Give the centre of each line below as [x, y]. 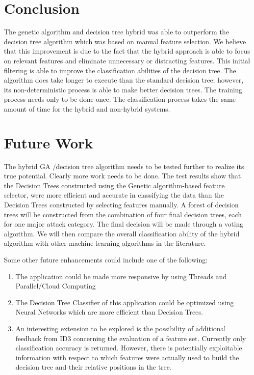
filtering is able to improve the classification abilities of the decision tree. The [120, 70]
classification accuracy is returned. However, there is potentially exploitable [129, 348]
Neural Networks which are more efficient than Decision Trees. [109, 312]
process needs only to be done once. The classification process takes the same [120, 99]
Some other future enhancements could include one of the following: [106, 259]
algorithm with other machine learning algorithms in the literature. [105, 243]
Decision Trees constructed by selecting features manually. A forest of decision [121, 204]
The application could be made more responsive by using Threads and [121, 276]
